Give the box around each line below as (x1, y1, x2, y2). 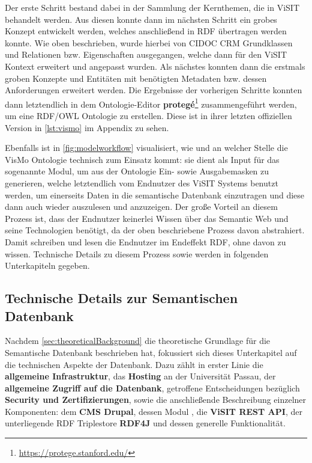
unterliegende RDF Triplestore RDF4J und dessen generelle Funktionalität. (5, 417, 286, 429)
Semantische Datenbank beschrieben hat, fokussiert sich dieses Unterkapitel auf (5, 346, 297, 358)
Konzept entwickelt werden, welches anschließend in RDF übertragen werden (5, 25, 287, 37)
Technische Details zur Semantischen (5, 289, 238, 307)
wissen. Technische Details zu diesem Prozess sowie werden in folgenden (5, 247, 269, 260)
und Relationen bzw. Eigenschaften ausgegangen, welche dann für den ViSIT (5, 48, 287, 61)
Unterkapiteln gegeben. (5, 259, 90, 272)
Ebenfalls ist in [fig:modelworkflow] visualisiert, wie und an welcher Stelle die (5, 141, 288, 154)
